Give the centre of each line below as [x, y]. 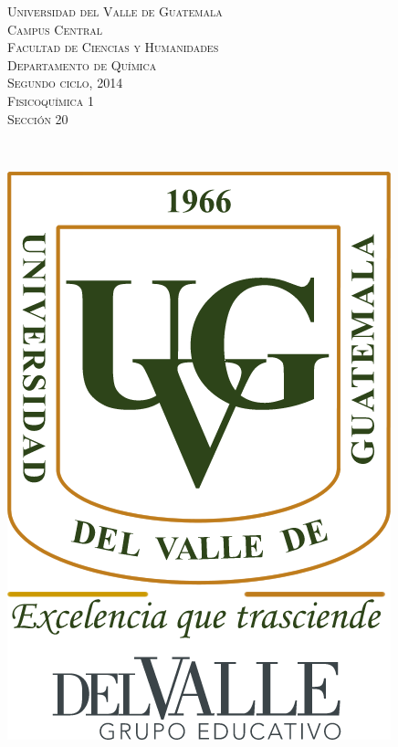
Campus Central [55, 29]
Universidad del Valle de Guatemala [115, 11]
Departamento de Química [82, 64]
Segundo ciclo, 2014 [65, 83]
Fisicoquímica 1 [51, 100]
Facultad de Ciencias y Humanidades [113, 47]
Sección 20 [38, 118]
